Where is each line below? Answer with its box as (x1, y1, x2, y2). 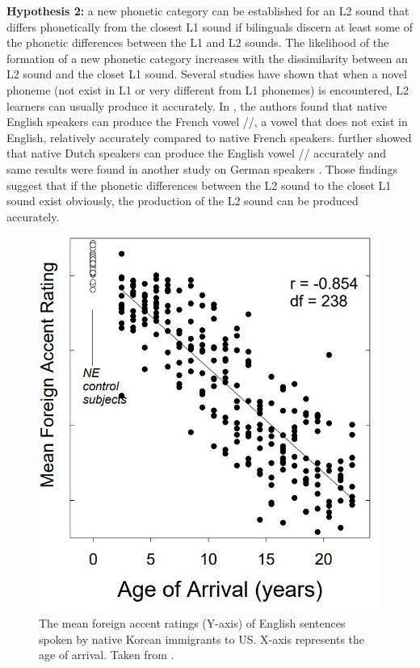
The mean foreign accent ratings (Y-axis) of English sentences (39, 614, 346, 631)
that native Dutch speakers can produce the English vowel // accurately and (6, 145, 387, 162)
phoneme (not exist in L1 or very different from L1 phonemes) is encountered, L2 (6, 81, 409, 98)
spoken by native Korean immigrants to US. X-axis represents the (39, 630, 365, 647)
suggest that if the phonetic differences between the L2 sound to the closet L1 (6, 176, 392, 193)
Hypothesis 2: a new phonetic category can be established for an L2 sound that (6, 2, 409, 19)
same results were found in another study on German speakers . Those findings (6, 160, 397, 177)
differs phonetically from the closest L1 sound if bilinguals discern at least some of (6, 18, 413, 35)
